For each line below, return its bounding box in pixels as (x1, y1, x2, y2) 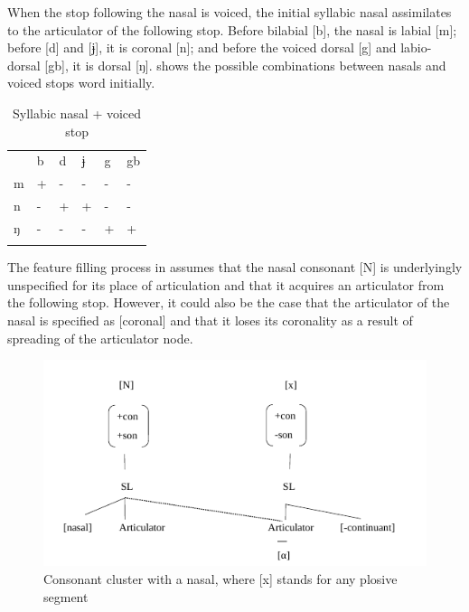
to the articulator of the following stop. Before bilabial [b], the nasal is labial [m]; (7, 20, 457, 39)
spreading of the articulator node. (7, 328, 193, 347)
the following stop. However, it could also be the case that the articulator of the (7, 293, 450, 312)
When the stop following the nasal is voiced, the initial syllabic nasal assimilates (7, 3, 452, 21)
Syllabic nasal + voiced (13, 103, 142, 122)
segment (43, 587, 89, 606)
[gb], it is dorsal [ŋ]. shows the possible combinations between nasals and (44, 55, 446, 74)
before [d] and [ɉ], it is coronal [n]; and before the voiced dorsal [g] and (7, 38, 397, 57)
